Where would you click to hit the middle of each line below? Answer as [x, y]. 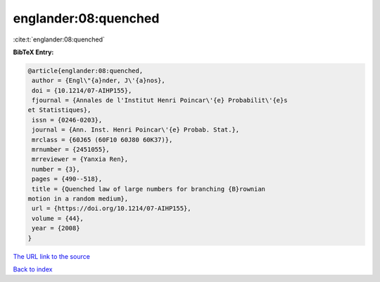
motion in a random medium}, [78, 199]
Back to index [33, 269]
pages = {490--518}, [67, 179]
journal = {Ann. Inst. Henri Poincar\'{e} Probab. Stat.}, [136, 130]
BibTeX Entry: [33, 52]
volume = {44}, [58, 218]
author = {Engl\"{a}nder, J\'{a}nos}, [99, 81]
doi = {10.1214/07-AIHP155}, [82, 90]
